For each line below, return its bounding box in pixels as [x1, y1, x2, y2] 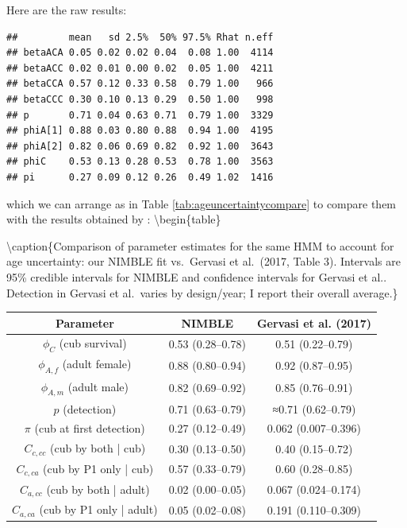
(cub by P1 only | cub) [43, 460, 154, 476]
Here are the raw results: [6, 2, 127, 17]
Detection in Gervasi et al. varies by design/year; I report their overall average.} [6, 284, 398, 301]
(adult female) [62, 355, 132, 372]
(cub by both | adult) [46, 480, 150, 497]
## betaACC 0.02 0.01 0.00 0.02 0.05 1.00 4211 [6, 62, 274, 74]
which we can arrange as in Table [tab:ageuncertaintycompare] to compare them [6, 195, 397, 212]
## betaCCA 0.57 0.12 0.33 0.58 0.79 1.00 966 [6, 78, 274, 90]
